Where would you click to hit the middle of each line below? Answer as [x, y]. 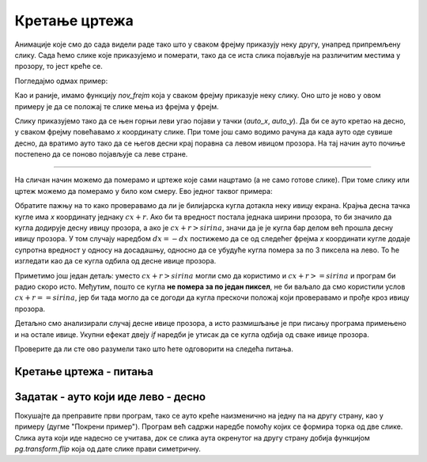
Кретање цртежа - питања [84, 371]
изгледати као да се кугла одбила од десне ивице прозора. [115, 261]
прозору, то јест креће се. [59, 66]
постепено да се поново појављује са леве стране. [101, 154]
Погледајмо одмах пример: [61, 81]
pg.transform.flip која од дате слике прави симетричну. [108, 449]
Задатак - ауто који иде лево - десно [110, 397]
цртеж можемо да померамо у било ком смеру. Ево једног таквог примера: [144, 191]
